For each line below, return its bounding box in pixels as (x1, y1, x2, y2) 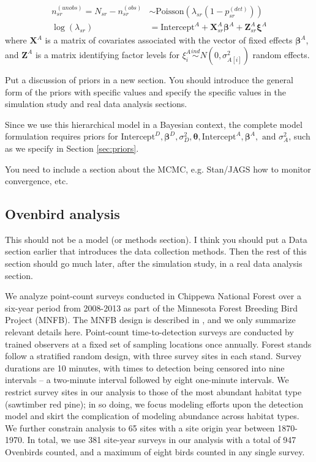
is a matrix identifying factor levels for (35, 48, 180, 61)
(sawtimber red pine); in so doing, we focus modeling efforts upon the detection (5, 397, 303, 410)
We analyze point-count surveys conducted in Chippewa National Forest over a (5, 289, 301, 302)
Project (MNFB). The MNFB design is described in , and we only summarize (5, 313, 296, 326)
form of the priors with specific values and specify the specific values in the (5, 85, 287, 98)
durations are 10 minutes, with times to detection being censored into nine (5, 361, 285, 374)
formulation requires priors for (5, 130, 118, 143)
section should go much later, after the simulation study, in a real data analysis (5, 257, 303, 270)
